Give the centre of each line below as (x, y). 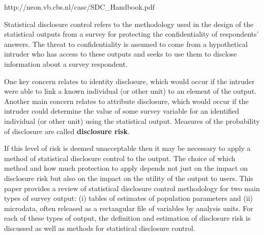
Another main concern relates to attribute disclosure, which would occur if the (126, 101)
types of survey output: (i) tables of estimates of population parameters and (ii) (129, 198)
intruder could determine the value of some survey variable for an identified (122, 111)
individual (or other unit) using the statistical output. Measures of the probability (132, 121)
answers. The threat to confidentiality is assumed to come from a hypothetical (126, 44)
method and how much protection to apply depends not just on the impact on (126, 168)
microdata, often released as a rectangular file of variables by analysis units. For (129, 208)
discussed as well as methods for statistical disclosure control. (100, 228)
